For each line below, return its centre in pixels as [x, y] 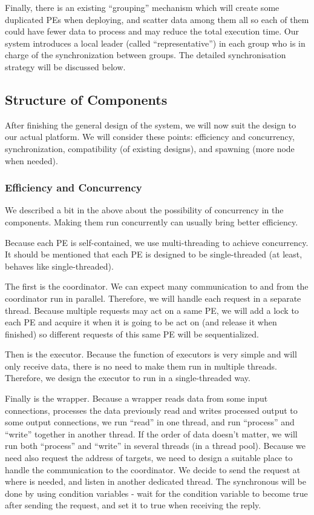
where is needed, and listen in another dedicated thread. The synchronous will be [155, 481]
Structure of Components [86, 99]
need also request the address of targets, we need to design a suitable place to [149, 458]
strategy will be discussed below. [65, 66]
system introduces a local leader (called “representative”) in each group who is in [155, 43]
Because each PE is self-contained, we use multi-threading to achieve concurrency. [157, 242]
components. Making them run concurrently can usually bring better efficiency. [152, 221]
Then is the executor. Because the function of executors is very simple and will [151, 354]
